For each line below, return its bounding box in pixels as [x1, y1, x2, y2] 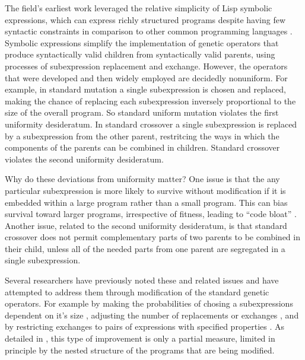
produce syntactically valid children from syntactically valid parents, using [5, 48, 275, 60]
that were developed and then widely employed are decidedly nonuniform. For [5, 71, 288, 84]
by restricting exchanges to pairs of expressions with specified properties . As [5, 320, 285, 333]
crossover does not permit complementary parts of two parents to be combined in [5, 231, 300, 243]
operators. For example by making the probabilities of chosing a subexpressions [5, 297, 293, 310]
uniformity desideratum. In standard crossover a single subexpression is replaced [5, 117, 297, 130]
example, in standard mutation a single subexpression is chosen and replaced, [5, 83, 286, 95]
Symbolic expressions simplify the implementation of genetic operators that [5, 36, 279, 49]
